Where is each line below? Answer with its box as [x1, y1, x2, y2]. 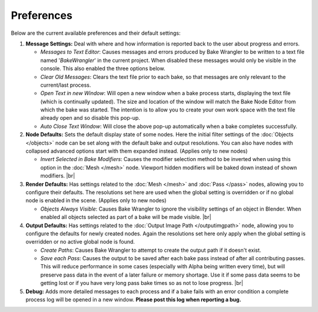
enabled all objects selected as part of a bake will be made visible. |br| [40, 214, 211, 221]
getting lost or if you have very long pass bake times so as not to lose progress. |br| [40, 280, 244, 287]
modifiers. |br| [40, 172, 75, 179]
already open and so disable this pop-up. [40, 114, 141, 121]
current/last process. [40, 81, 91, 88]
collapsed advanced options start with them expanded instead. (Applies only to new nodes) [25, 147, 248, 155]
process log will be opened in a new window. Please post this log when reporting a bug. [25, 296, 241, 303]
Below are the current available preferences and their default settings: [11, 29, 181, 37]
